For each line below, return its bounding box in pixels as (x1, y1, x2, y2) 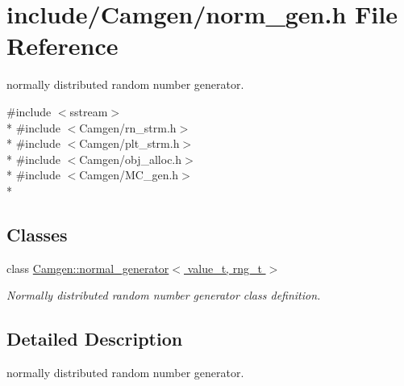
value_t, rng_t (187, 259, 262, 276)
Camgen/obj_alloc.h (79, 150, 182, 167)
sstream (69, 103, 108, 120)
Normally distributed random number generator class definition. (6, 287, 321, 304)
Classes (6, 221, 68, 246)
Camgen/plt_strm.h (79, 135, 180, 152)
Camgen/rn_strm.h (79, 119, 177, 136)
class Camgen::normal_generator (6, 259, 169, 276)
